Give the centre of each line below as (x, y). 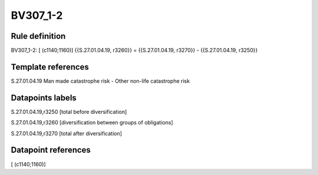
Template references (50, 67)
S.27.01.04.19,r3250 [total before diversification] (69, 112)
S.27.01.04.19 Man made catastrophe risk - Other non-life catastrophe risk (100, 81)
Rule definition (38, 36)
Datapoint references (51, 150)
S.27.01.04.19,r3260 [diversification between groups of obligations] (92, 123)
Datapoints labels (44, 98)
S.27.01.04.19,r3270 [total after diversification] (67, 133)
